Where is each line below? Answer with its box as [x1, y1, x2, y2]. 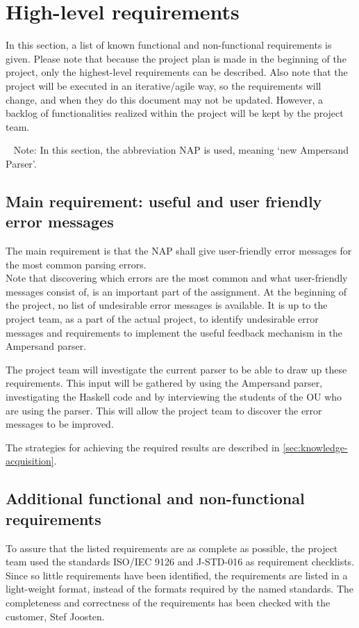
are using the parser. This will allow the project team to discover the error [6, 403, 322, 417]
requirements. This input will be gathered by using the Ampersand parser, [6, 376, 323, 390]
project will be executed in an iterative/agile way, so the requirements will [6, 78, 322, 92]
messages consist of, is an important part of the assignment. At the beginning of [6, 284, 347, 298]
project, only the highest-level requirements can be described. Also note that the [6, 65, 348, 79]
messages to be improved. [6, 417, 114, 431]
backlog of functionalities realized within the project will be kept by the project [6, 106, 344, 120]
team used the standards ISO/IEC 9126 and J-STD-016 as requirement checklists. [6, 554, 355, 569]
